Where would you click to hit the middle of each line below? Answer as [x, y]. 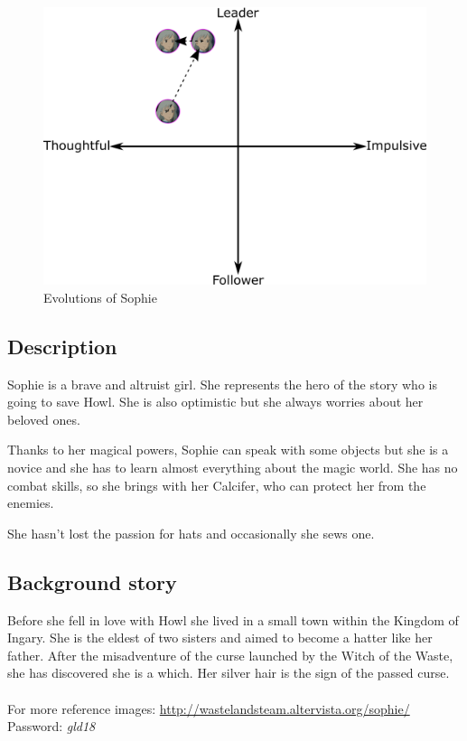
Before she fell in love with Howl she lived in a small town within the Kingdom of [233, 619]
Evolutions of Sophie [100, 297]
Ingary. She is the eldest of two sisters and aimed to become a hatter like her [220, 638]
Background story [92, 582]
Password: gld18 [51, 726]
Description [62, 346]
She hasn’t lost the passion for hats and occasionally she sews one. [191, 533]
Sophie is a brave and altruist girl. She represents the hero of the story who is [222, 384]
